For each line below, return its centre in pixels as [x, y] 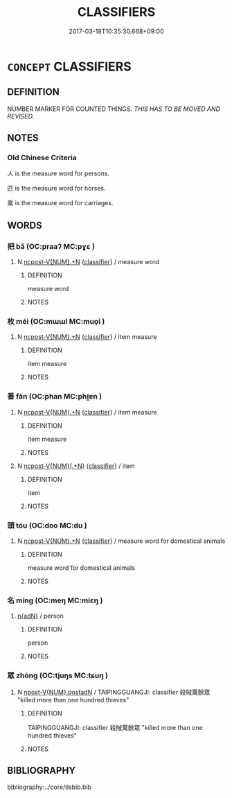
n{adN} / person [40, 616]
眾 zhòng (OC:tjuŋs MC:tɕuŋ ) [58, 675]
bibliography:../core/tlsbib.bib [50, 787]
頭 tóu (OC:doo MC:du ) [47, 526]
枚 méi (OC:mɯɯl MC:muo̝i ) [56, 322]
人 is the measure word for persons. [58, 173]
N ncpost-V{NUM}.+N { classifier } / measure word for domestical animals [121, 541]
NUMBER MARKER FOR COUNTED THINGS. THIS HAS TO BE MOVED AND [114, 109]
